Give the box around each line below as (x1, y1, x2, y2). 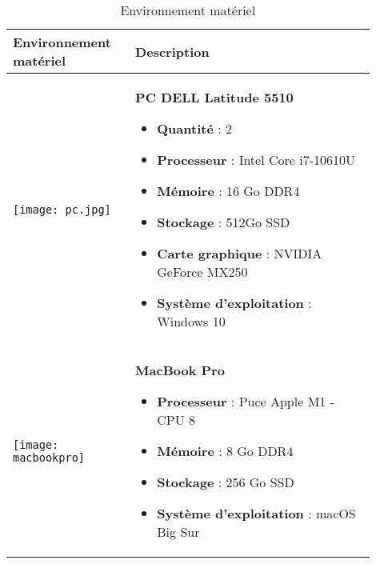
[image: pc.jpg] (13, 202, 111, 216)
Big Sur (157, 522, 200, 541)
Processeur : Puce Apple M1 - (157, 392, 334, 410)
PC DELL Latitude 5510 (135, 88, 294, 106)
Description (135, 42, 210, 61)
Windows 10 (157, 312, 226, 330)
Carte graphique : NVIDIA (157, 244, 322, 262)
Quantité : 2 (157, 119, 232, 138)
